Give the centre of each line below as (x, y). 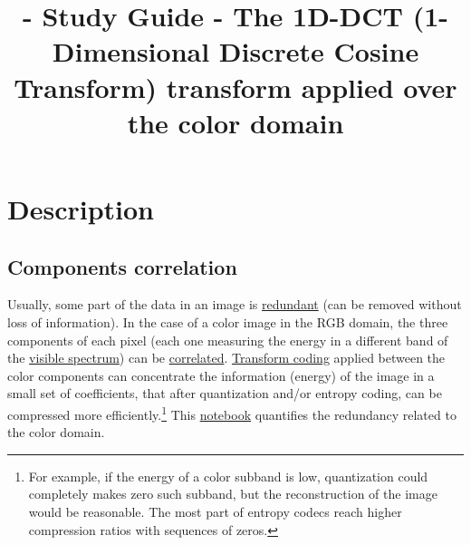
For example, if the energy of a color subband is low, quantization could (228, 476)
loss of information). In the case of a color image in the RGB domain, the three (228, 321)
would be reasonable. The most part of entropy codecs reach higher (215, 511)
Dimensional (131, 51)
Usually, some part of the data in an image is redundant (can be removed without (235, 304)
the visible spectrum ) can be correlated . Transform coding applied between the (226, 358)
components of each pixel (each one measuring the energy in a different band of (228, 340)
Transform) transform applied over (235, 87)
